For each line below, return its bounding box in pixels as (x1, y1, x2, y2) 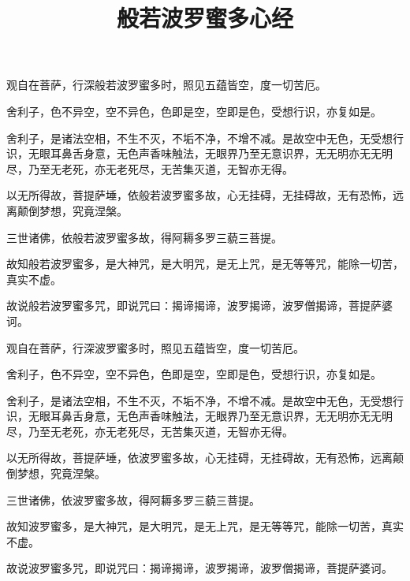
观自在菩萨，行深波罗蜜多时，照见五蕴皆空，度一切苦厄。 (6, 339, 304, 356)
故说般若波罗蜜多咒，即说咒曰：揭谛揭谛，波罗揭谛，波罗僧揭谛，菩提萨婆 (6, 297, 393, 314)
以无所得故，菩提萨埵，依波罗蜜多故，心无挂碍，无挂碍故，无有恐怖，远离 (6, 449, 393, 466)
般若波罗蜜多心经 (116, 2, 293, 34)
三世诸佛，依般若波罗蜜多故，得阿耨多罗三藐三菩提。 (6, 229, 282, 245)
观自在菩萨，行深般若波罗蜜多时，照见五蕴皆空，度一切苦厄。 (6, 76, 326, 93)
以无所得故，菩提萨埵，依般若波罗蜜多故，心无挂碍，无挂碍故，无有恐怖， (6, 187, 393, 203)
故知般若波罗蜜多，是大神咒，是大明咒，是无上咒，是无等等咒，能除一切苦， (6, 255, 404, 272)
